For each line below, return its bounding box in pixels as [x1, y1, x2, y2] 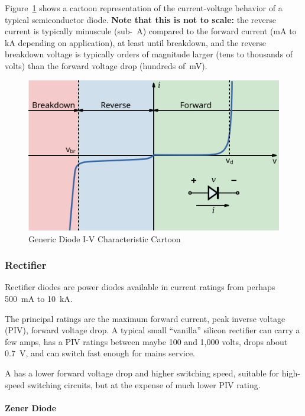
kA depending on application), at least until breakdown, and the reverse [5, 36, 267, 48]
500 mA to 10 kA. [5, 292, 73, 304]
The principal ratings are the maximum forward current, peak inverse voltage [5, 312, 285, 324]
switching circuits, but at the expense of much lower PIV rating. [27, 378, 261, 391]
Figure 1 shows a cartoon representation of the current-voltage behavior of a [5, 2, 283, 14]
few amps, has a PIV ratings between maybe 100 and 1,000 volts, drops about [5, 335, 288, 347]
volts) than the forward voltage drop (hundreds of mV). [5, 59, 207, 71]
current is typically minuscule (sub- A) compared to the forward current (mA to [5, 25, 297, 37]
